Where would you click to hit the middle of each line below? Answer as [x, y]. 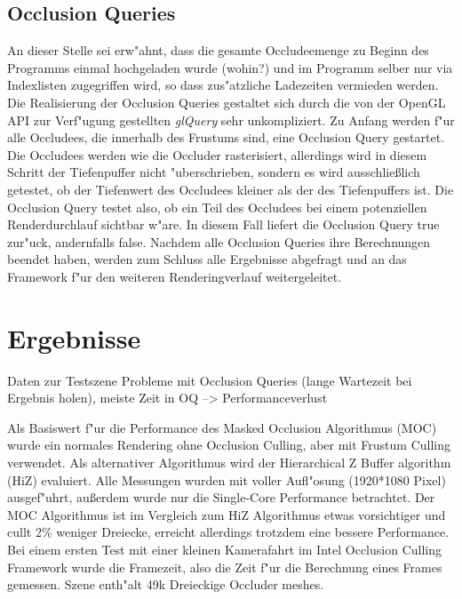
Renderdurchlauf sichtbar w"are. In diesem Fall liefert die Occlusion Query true [223, 224]
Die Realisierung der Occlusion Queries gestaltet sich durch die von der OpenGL [227, 102]
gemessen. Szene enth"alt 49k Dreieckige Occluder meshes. [166, 584]
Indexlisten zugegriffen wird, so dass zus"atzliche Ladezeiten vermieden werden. [223, 85]
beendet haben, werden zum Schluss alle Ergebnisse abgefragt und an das [207, 259]
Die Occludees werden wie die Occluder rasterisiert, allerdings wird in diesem [217, 154]
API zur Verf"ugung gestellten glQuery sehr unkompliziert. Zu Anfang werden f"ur [231, 120]
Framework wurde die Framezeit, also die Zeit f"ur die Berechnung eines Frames [225, 567]
